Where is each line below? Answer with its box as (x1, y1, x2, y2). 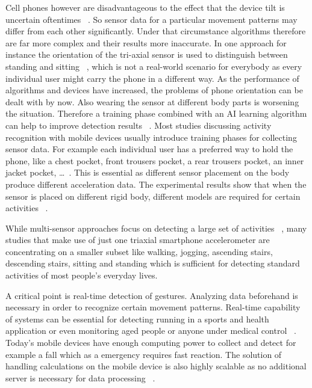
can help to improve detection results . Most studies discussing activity (5, 119, 272, 131)
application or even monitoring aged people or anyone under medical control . (5, 324, 296, 337)
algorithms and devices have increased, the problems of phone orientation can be (5, 84, 303, 96)
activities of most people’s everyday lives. (5, 269, 158, 282)
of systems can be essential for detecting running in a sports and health (5, 312, 269, 325)
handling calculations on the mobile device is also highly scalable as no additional (5, 360, 307, 372)
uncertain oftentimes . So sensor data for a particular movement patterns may (5, 13, 298, 25)
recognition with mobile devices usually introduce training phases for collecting (5, 131, 297, 143)
